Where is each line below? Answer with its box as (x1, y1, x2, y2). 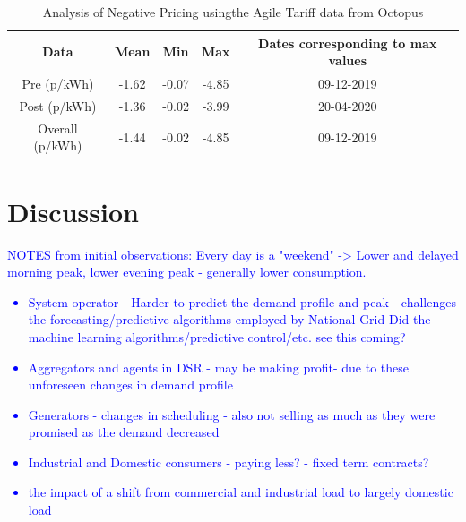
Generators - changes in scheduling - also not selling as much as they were (28, 405, 436, 424)
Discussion (7, 193, 139, 229)
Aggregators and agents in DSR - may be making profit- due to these (28, 357, 410, 376)
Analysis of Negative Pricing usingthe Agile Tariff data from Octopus (42, 3, 424, 21)
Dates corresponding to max (258, 33, 437, 52)
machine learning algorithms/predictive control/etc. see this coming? (28, 327, 406, 346)
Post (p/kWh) (19, 96, 97, 115)
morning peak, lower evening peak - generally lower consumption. (7, 262, 367, 281)
